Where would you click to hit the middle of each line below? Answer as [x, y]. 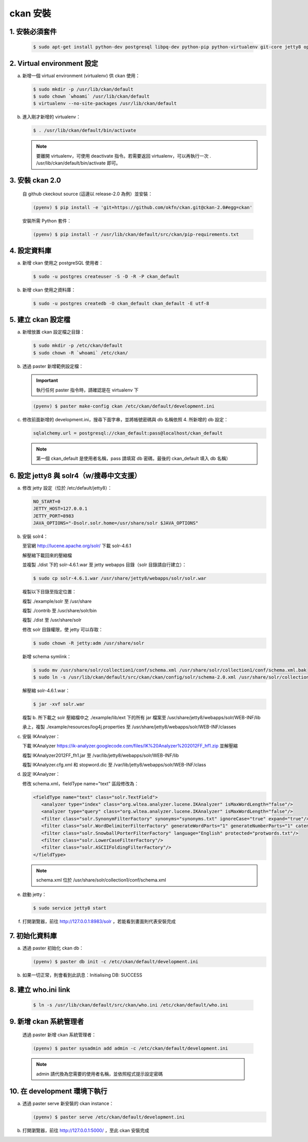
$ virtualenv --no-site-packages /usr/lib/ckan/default [105, 104]
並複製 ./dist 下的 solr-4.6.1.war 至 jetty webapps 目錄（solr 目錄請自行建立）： [104, 565]
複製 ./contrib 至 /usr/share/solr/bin [60, 610]
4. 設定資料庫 [30, 250]
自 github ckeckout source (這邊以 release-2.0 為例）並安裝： [88, 194]
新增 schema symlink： [47, 656]
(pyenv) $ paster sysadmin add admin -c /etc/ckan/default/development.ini [131, 1049]
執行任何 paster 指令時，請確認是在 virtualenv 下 [87, 390]
